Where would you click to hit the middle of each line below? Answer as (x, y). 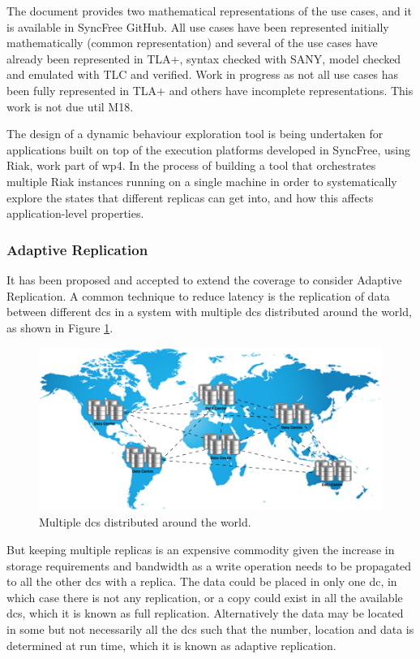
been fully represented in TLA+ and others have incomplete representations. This (210, 90)
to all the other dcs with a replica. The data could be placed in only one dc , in (202, 581)
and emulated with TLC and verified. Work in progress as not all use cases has (203, 74)
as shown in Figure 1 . (60, 327)
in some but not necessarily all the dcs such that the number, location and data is (210, 629)
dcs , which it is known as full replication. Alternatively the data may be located (205, 613)
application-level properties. (75, 213)
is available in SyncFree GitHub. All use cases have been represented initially (198, 26)
